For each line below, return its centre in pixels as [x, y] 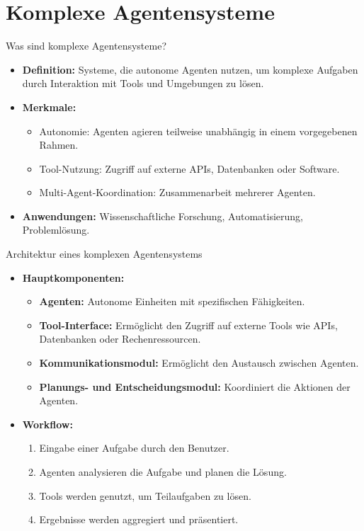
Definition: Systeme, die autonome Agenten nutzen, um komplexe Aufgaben [190, 69]
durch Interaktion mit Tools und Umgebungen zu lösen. [143, 83]
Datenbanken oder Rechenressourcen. [120, 339]
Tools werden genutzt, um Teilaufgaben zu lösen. [145, 495]
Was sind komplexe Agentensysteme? [86, 46]
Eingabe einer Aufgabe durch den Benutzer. [134, 448]
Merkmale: [49, 107]
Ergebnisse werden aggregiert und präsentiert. [139, 519]
